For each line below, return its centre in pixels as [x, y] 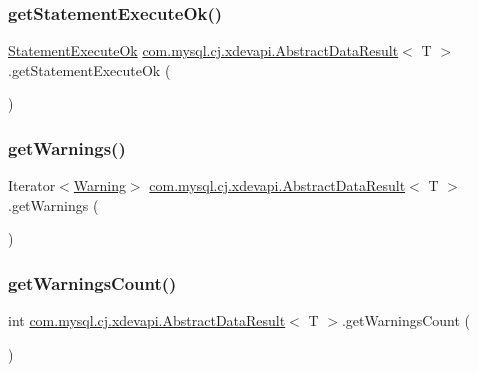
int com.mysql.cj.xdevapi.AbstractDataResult [147, 320]
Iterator [32, 185]
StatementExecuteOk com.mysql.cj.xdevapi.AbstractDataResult [203, 50]
